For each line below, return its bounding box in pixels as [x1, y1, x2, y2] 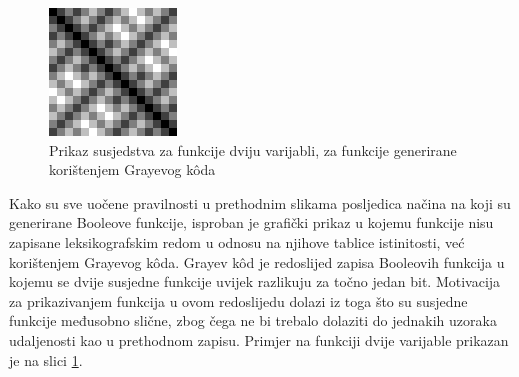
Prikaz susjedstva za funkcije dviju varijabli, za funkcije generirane [49, 139, 457, 160]
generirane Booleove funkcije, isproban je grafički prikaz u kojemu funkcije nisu [9, 212, 494, 233]
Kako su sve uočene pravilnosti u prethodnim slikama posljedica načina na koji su [9, 192, 511, 213]
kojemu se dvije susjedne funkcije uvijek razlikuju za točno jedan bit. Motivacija [9, 271, 501, 292]
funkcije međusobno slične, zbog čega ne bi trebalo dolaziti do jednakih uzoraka [9, 310, 497, 331]
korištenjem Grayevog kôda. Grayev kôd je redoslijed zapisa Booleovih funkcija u [9, 251, 505, 272]
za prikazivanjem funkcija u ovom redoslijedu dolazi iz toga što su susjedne [9, 290, 468, 311]
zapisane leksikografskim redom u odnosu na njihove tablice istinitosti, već [9, 231, 465, 252]
